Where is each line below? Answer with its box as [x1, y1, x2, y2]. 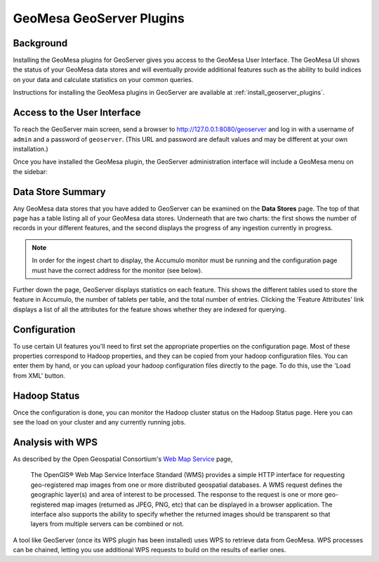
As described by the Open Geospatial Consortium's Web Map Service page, [13, 455, 233, 463]
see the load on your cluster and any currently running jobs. [13, 418, 186, 427]
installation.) [13, 145, 48, 153]
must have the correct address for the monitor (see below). [32, 266, 203, 274]
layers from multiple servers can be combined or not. [30, 520, 185, 528]
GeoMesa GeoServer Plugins [13, 11, 185, 26]
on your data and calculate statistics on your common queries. [13, 75, 194, 83]
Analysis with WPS [13, 436, 98, 448]
